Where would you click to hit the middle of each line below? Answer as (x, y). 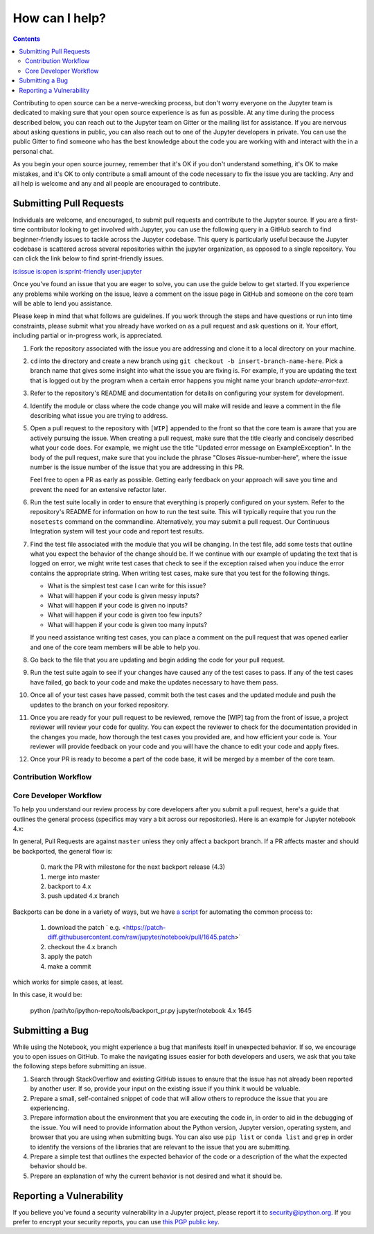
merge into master (73, 876)
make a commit (69, 966)
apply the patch (70, 957)
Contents (27, 39)
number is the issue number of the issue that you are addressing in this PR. (137, 467)
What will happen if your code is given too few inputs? (125, 615)
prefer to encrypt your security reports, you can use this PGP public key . (116, 1222)
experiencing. (50, 1108)
